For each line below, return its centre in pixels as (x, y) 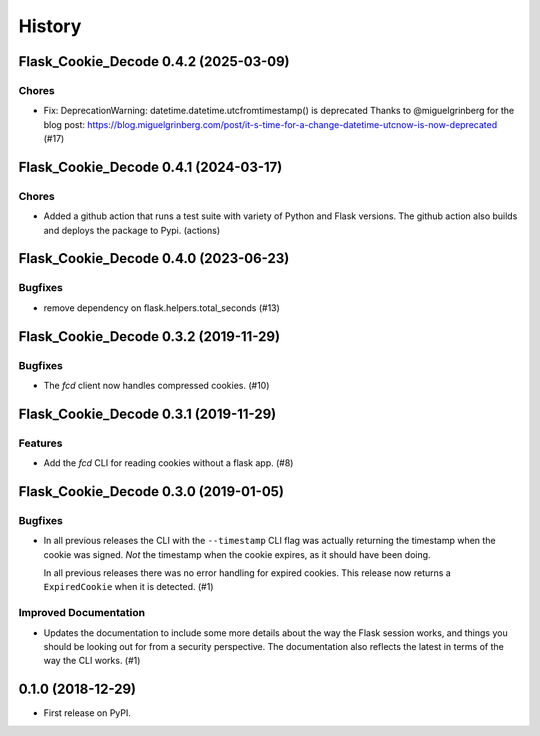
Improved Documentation (82, 613)
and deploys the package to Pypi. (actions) (132, 230)
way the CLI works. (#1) (92, 661)
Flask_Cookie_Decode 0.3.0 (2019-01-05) (151, 491)
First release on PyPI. (87, 713)
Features (40, 443)
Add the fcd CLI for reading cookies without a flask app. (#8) (168, 463)
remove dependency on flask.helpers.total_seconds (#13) (161, 307)
